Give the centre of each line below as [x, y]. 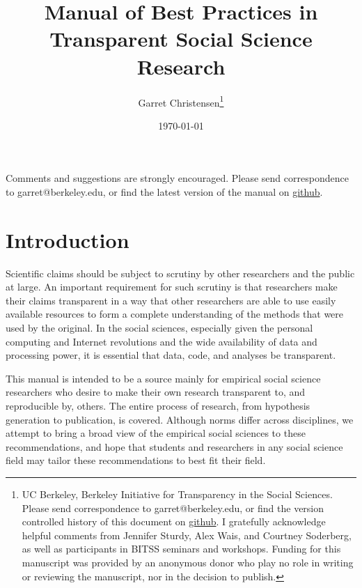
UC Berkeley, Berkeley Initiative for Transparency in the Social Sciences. [177, 494]
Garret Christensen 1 [181, 101]
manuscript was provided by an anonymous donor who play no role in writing [188, 562]
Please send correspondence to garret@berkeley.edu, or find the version [173, 508]
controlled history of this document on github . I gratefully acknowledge [174, 521]
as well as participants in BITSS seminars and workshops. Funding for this [181, 549]
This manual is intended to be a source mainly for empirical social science [163, 378]
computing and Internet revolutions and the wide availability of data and [162, 341]
